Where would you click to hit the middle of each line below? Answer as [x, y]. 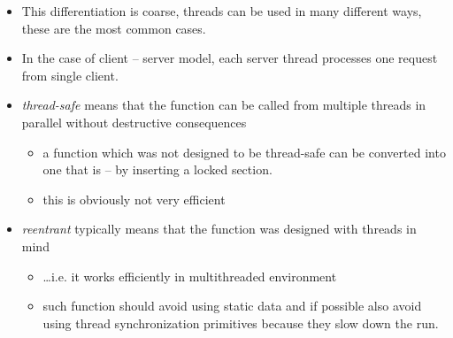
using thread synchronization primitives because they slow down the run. [241, 323]
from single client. [70, 75]
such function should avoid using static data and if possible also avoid [232, 306]
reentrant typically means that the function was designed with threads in [219, 229]
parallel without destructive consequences [134, 122]
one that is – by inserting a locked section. [157, 169]
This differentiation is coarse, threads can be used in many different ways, [222, 11]
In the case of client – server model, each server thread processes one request [230, 58]
